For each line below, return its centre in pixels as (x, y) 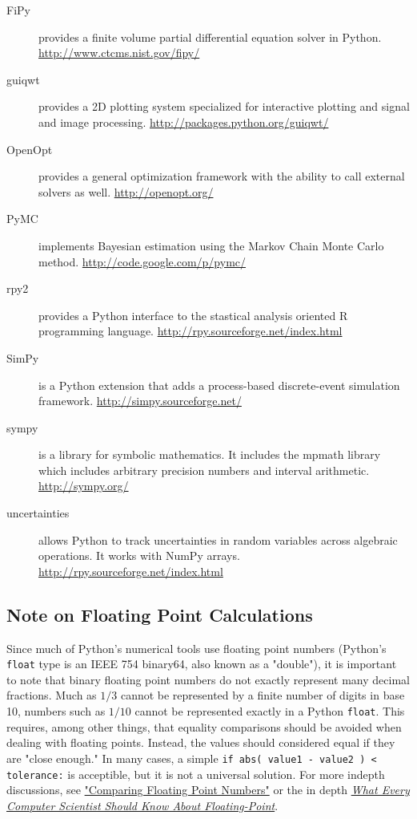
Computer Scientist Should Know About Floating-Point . (142, 805)
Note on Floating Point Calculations (160, 614)
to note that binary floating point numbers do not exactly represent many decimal (208, 679)
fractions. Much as (52, 695)
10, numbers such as (56, 711)
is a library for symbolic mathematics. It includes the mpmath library (210, 454)
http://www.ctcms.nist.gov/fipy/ (119, 53)
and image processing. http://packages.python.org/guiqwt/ (184, 122)
